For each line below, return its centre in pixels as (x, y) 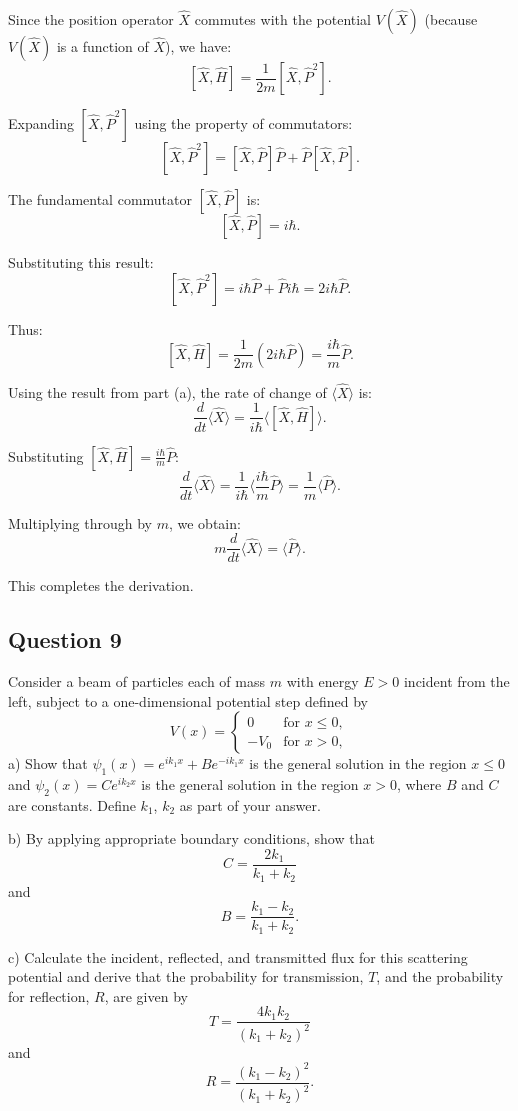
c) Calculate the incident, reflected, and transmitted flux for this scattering (238, 956)
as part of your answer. (250, 804)
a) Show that (48, 763)
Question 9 (65, 639)
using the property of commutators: (243, 123)
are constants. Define (72, 804)
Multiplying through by (80, 522)
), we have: (198, 46)
